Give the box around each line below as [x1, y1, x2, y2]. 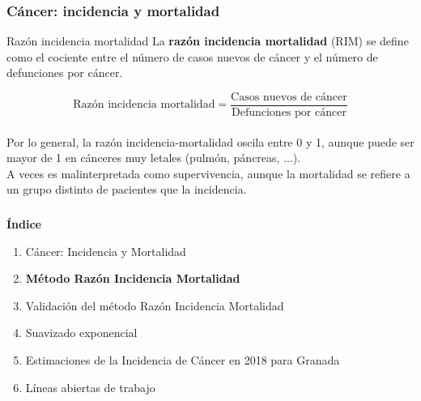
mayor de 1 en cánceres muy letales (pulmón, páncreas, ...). [6, 149, 301, 166]
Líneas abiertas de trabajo [25, 378, 155, 395]
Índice [6, 215, 41, 232]
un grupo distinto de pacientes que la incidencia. [6, 181, 247, 198]
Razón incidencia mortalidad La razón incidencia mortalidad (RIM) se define [6, 32, 409, 49]
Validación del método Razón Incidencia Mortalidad [25, 296, 284, 314]
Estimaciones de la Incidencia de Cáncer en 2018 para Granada [25, 351, 340, 368]
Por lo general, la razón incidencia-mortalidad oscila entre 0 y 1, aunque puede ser [6, 133, 415, 150]
